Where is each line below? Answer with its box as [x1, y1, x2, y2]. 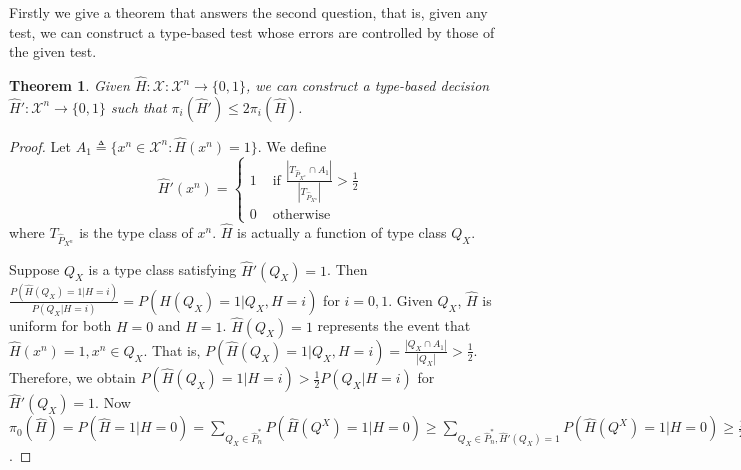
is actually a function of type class [237, 221, 447, 242]
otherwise [272, 208, 331, 223]
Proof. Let [9, 135, 71, 156]
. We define [257, 135, 327, 156]
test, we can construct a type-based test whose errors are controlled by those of [9, 21, 495, 42]
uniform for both [9, 315, 112, 336]
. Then [327, 259, 368, 280]
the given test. [9, 41, 97, 62]
